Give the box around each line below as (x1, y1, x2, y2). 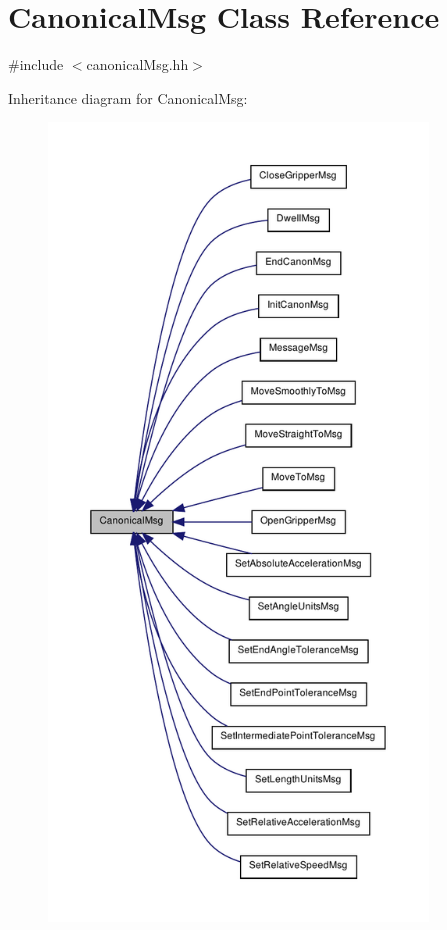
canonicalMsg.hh (86, 54, 189, 75)
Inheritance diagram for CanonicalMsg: (8, 87, 248, 108)
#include (8, 54, 64, 75)
